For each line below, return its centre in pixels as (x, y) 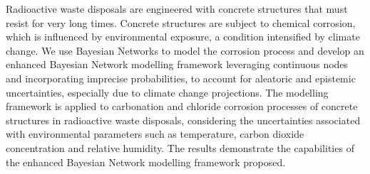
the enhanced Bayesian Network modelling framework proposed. (146, 162)
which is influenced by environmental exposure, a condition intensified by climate (183, 37)
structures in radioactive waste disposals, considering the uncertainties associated (183, 120)
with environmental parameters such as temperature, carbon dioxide (155, 134)
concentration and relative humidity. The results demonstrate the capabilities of (180, 147)
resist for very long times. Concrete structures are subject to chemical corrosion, (181, 22)
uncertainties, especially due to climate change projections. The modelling (167, 92)
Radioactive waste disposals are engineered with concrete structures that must (177, 9)
